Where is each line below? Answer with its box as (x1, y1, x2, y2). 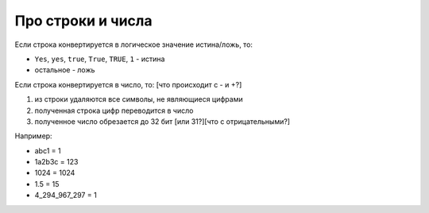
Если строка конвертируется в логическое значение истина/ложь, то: (14, 40, 253, 49)
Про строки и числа (14, 12, 153, 29)
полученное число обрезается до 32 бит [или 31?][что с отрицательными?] (34, 116, 290, 126)
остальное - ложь (34, 65, 95, 75)
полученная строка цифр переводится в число (34, 106, 194, 115)
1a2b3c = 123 (34, 157, 79, 167)
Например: (14, 131, 52, 141)
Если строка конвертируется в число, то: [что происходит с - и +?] (14, 79, 242, 89)
